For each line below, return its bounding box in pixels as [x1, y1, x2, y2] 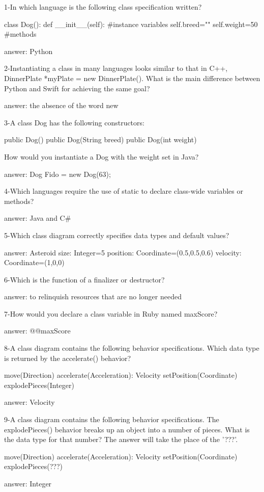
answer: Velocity [4, 397, 55, 407]
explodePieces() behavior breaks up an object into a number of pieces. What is [4, 424, 250, 434]
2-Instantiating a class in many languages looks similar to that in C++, [4, 63, 228, 73]
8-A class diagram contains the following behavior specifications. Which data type [4, 343, 259, 353]
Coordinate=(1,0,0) [4, 257, 65, 268]
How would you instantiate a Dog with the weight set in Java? [4, 151, 199, 162]
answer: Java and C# [4, 213, 71, 223]
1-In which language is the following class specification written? [4, 2, 202, 12]
